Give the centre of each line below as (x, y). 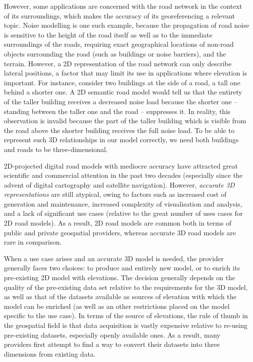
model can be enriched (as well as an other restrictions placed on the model (117, 306)
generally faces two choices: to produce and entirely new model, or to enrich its (122, 268)
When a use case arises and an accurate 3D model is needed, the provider (114, 258)
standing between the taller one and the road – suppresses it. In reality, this (117, 111)
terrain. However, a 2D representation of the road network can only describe (118, 63)
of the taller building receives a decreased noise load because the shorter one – (121, 101)
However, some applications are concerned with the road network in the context (123, 6)
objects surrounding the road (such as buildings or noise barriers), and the (115, 53)
